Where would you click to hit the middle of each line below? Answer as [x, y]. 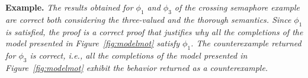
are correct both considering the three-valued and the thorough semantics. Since [148, 19]
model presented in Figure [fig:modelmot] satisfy [93, 43]
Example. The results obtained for [69, 7]
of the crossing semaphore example [237, 7]
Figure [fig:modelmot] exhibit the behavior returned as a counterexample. [137, 67]
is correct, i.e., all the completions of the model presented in [139, 55]
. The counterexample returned [246, 43]
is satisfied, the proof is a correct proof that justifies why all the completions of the [154, 31]
